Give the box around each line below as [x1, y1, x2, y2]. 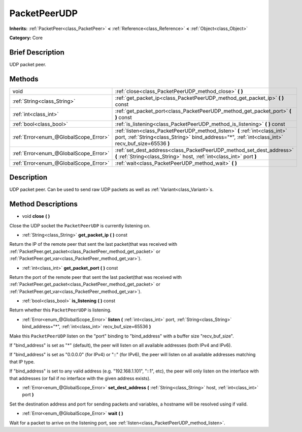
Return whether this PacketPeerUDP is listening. [9, 307, 112, 313]
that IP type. [9, 359, 35, 365]
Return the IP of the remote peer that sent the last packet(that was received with [9, 241, 178, 247]
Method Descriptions [9, 200, 78, 209]
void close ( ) [22, 213, 50, 219]
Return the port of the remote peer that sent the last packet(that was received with [9, 274, 182, 280]
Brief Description [9, 48, 64, 56]
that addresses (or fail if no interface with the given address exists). [9, 375, 151, 381]
